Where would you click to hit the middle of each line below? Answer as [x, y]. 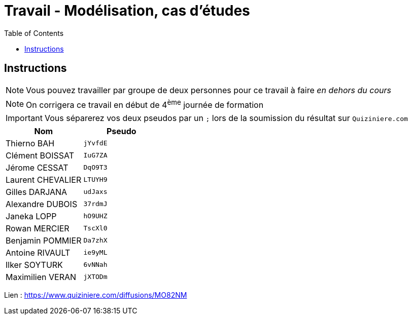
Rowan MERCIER [38, 228]
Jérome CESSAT [37, 167]
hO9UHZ [95, 216]
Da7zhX [95, 241]
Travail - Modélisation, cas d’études [127, 11]
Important [24, 118]
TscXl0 [95, 228]
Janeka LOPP [31, 216]
